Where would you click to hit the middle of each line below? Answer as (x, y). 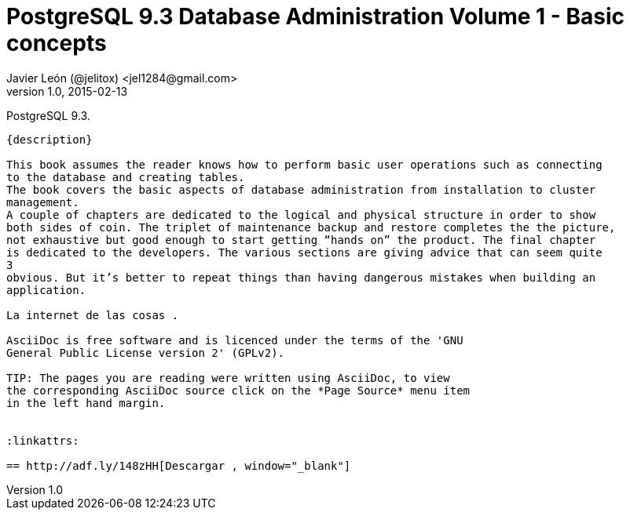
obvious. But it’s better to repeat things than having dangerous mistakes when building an (301, 277)
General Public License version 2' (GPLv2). (146, 352)
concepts (57, 43)
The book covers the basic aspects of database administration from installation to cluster (301, 189)
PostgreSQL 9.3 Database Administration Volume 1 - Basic (316, 16)
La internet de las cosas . (93, 315)
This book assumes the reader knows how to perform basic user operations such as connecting (304, 164)
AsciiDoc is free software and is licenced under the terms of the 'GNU (235, 340)
